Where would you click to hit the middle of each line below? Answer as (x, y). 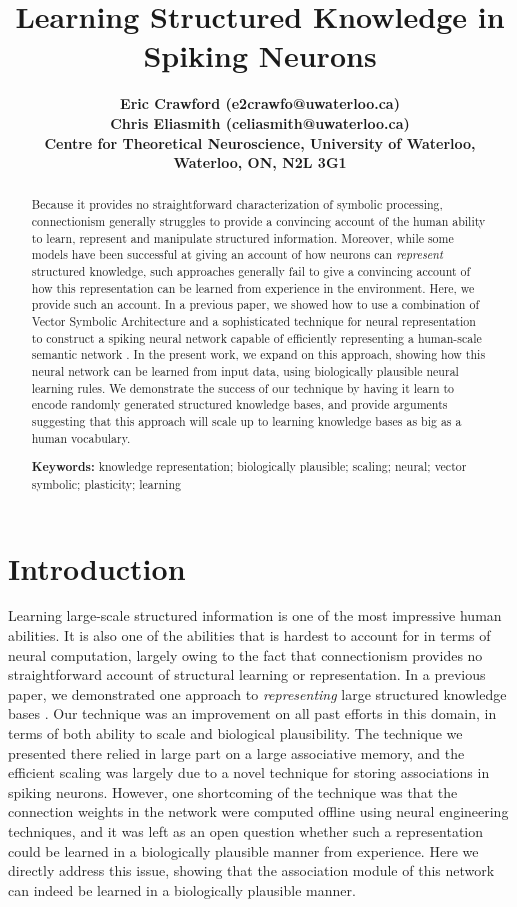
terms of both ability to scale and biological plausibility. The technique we (235, 733)
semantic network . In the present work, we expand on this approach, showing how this (258, 354)
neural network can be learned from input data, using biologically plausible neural (245, 371)
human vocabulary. (81, 437)
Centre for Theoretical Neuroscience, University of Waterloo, (260, 142)
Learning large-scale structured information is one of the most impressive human (255, 615)
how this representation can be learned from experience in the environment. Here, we (253, 287)
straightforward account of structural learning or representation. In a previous (247, 674)
